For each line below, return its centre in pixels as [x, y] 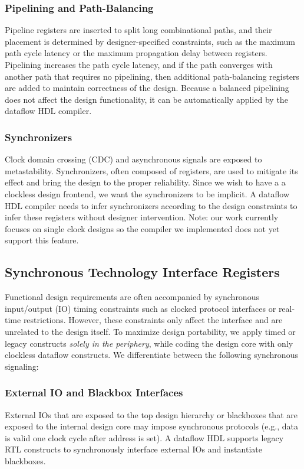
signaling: [22, 366]
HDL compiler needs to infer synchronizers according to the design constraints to [151, 205]
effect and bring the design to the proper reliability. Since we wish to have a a [145, 182]
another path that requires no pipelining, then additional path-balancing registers [152, 76]
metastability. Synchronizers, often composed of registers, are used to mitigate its [151, 170]
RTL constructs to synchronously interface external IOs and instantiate [133, 449]
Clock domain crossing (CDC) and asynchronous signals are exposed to [133, 159]
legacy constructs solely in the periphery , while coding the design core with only [149, 343]
